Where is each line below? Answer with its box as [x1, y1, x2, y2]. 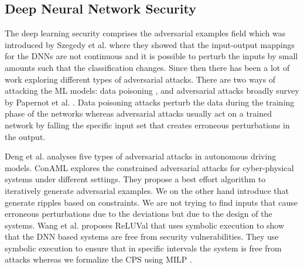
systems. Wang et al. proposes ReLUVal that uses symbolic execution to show [5, 219, 285, 231]
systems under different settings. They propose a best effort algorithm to [5, 173, 266, 185]
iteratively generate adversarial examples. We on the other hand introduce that [5, 184, 289, 196]
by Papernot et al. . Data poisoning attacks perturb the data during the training [5, 96, 295, 108]
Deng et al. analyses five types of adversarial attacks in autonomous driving [5, 150, 276, 162]
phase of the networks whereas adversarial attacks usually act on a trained [5, 107, 272, 120]
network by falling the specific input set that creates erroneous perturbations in [5, 118, 290, 131]
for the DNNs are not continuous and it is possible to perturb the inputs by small [5, 50, 298, 62]
